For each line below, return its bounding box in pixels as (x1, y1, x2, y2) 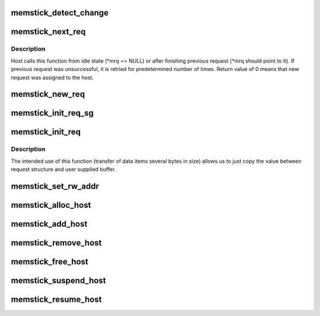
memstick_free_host (11, 257, 89, 267)
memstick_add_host (11, 219, 88, 229)
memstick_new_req (11, 89, 85, 99)
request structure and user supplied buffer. (11, 166, 116, 173)
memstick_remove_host (11, 238, 102, 248)
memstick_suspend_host (11, 276, 106, 286)
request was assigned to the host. (11, 74, 94, 81)
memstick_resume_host (11, 295, 102, 305)
